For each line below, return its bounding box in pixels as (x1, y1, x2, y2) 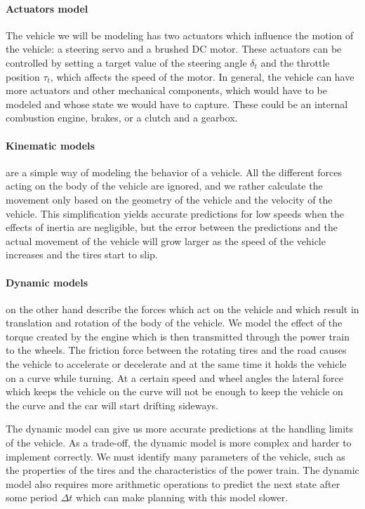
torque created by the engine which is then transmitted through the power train (6, 329, 350, 343)
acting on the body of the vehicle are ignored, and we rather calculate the (6, 178, 323, 193)
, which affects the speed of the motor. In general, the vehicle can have (50, 69, 354, 84)
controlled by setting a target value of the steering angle (6, 55, 247, 70)
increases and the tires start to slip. (6, 247, 158, 262)
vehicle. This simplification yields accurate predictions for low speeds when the (6, 206, 345, 220)
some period (6, 490, 58, 505)
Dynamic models (6, 275, 88, 289)
